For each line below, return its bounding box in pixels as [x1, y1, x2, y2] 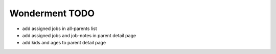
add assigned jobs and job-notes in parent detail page [22, 32, 136, 38]
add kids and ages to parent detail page [22, 40, 106, 46]
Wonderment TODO [9, 8, 95, 19]
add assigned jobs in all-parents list [22, 25, 97, 32]
